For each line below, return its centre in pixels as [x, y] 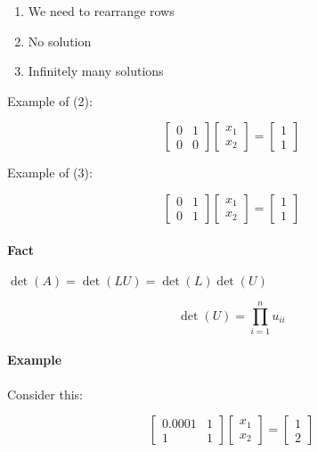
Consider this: [45, 394]
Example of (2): [50, 100]
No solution [60, 41]
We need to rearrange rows [101, 11]
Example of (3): [50, 173]
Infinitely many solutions [96, 71]
